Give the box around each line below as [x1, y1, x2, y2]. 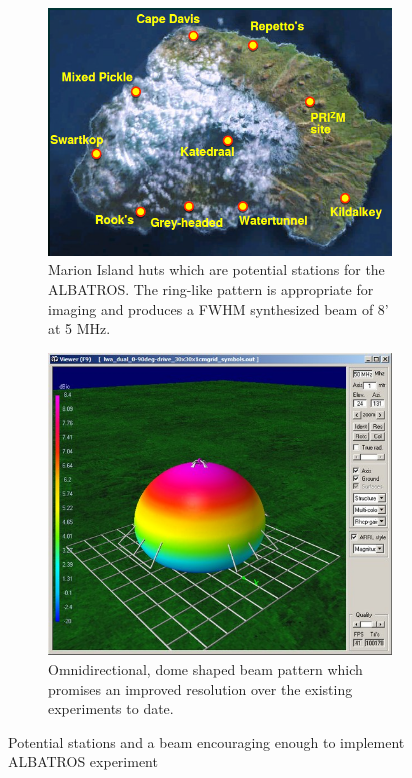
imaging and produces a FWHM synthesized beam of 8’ [48, 298, 389, 319]
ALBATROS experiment [8, 751, 158, 772]
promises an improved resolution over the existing [48, 678, 353, 699]
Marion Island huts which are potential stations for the [48, 259, 385, 280]
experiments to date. [48, 698, 174, 719]
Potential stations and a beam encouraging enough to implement [8, 731, 405, 752]
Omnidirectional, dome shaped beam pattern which [48, 658, 363, 679]
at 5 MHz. [48, 318, 111, 339]
